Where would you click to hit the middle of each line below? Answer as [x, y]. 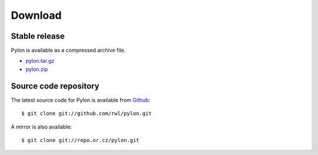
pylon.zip [37, 69]
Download [36, 15]
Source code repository [55, 86]
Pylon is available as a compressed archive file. [68, 50]
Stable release [38, 36]
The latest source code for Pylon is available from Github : [80, 100]
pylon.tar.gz [40, 61]
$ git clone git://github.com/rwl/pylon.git [87, 114]
